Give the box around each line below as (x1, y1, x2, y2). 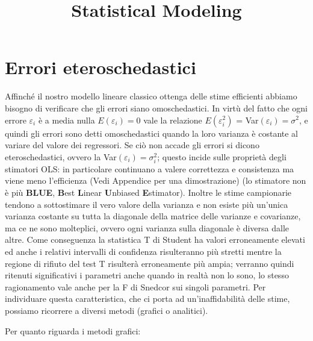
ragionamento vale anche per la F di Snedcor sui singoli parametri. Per (5, 280, 266, 293)
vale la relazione (143, 113, 202, 126)
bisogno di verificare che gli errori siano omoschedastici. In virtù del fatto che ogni (5, 101, 308, 114)
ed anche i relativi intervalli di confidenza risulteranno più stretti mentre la (5, 245, 282, 257)
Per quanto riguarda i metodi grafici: (5, 324, 141, 337)
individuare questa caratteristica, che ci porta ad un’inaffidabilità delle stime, (5, 292, 290, 305)
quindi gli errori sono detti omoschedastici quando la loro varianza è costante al (5, 127, 299, 139)
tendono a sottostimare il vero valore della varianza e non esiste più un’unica (5, 198, 288, 210)
